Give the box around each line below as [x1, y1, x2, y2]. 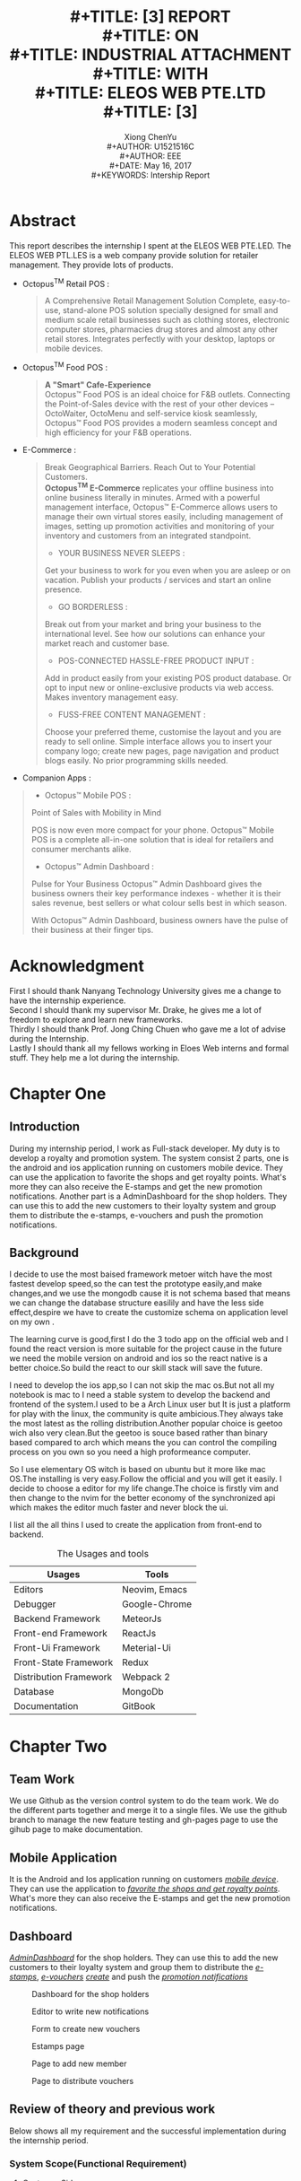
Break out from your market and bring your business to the [44, 618, 262, 629]
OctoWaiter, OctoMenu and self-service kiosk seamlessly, [44, 408, 258, 418]
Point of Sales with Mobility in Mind [30, 807, 162, 817]
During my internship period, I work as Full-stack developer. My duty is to [9, 1143, 280, 1154]
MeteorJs [122, 1612, 162, 1625]
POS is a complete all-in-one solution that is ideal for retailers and [30, 833, 274, 844]
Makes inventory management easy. [44, 692, 179, 702]
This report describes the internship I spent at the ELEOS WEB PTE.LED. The [9, 240, 292, 251]
